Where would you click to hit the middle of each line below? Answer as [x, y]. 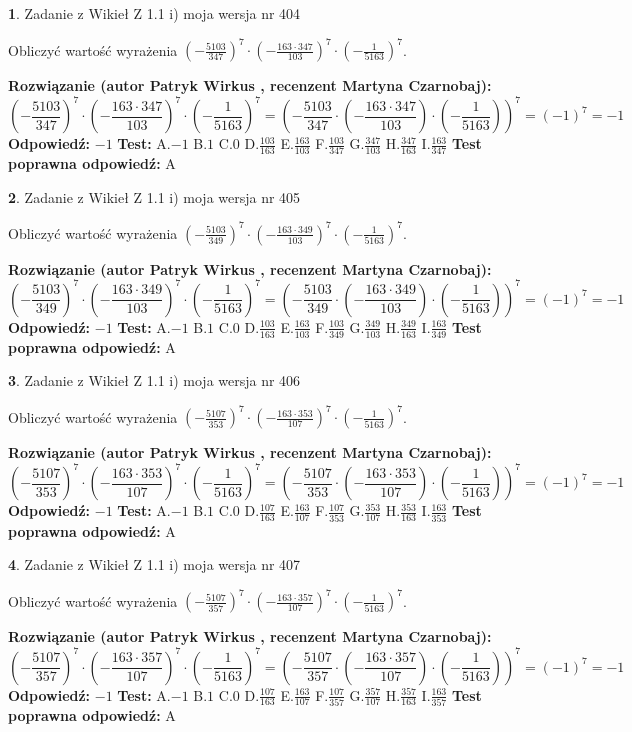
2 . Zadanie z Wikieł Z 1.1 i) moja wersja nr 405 [154, 196]
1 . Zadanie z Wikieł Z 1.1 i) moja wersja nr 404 [154, 13]
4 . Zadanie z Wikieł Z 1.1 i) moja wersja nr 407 [154, 564]
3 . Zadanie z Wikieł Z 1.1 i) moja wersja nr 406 [154, 380]
